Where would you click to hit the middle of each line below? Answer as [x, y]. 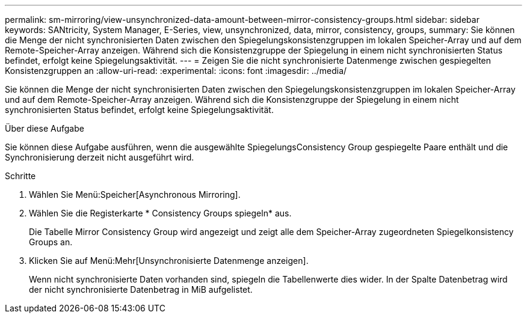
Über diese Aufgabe [45, 128]
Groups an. [51, 242]
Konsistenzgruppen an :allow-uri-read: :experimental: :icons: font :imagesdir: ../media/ [176, 71]
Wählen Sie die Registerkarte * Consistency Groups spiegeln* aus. [160, 213]
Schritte [20, 176]
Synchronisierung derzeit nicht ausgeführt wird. [100, 157]
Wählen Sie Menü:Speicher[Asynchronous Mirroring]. [135, 194]
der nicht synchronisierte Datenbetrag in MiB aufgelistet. [141, 289]
